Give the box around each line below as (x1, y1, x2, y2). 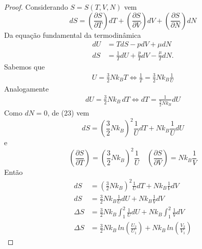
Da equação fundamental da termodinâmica (4, 29, 141, 40)
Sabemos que (4, 61, 45, 72)
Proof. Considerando (4, 2, 68, 12)
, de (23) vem (47, 107, 89, 118)
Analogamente (4, 83, 49, 94)
